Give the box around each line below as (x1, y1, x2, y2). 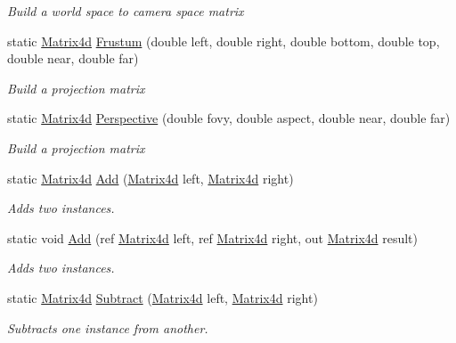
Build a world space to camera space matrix (7, 2, 244, 20)
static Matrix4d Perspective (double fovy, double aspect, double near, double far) (7, 109, 451, 127)
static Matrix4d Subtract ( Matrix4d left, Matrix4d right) (7, 288, 318, 306)
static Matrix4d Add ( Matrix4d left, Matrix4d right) (7, 168, 294, 187)
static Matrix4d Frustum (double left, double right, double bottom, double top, (7, 31, 440, 50)
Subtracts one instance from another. (7, 318, 208, 337)
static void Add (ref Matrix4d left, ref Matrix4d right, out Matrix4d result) (7, 228, 419, 247)
